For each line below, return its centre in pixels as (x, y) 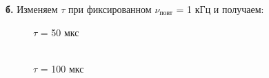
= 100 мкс (62, 68)
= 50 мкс (60, 32)
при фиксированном (110, 9)
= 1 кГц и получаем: (220, 9)
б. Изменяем (32, 9)
